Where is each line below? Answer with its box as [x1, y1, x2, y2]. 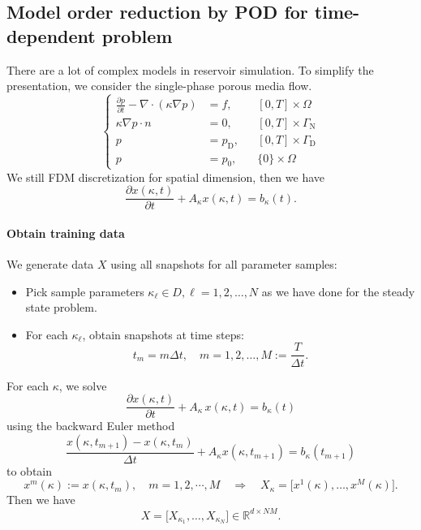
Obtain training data [6, 224, 125, 241]
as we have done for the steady [261, 282, 415, 299]
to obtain [6, 462, 53, 479]
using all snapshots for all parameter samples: [110, 256, 337, 273]
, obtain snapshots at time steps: [82, 325, 244, 343]
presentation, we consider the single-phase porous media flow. [6, 77, 312, 94]
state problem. [25, 299, 97, 316]
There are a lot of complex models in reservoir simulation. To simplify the [6, 61, 374, 78]
